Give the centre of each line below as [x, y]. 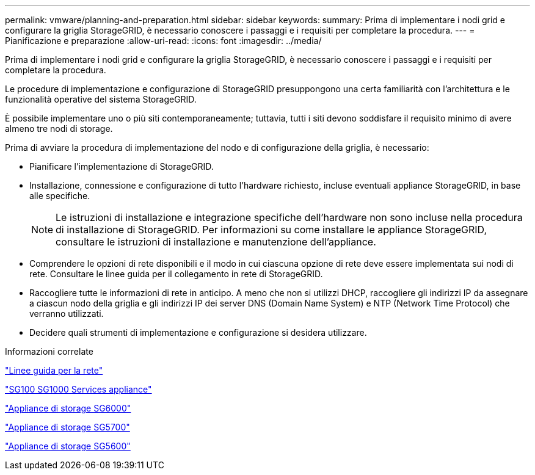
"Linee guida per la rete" [54, 370]
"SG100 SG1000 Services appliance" [78, 389]
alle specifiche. [60, 196]
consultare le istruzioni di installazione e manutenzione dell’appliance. [216, 242]
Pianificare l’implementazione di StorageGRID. [122, 166]
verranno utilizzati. [67, 314]
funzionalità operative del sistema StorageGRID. [101, 99]
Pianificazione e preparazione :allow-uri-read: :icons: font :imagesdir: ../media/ [163, 41]
